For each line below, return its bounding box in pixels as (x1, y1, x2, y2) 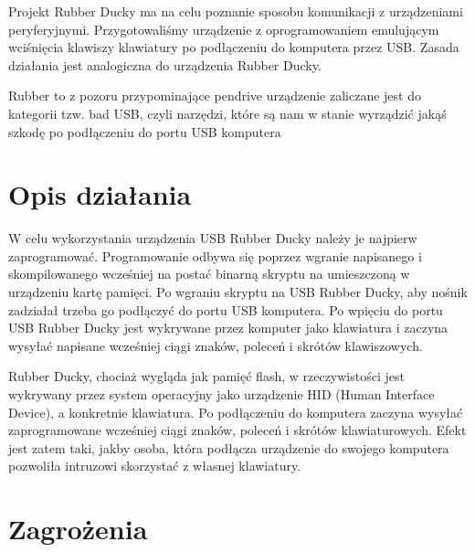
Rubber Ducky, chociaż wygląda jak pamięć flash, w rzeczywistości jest (8, 366, 405, 386)
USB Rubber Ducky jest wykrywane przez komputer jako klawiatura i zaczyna (8, 318, 449, 337)
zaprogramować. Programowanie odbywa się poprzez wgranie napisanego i (8, 246, 422, 265)
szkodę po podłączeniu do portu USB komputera (8, 122, 281, 141)
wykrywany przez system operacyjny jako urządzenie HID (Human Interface (8, 385, 435, 404)
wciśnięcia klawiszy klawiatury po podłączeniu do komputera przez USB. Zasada (8, 37, 459, 57)
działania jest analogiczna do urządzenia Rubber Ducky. (8, 55, 322, 74)
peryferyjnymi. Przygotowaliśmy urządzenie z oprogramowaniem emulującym (8, 19, 439, 38)
